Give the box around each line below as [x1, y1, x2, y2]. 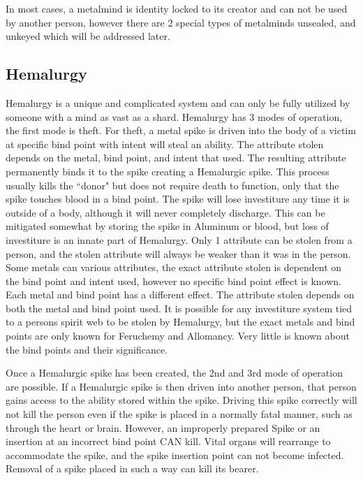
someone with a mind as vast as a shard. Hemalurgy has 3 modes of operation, [6, 109, 343, 124]
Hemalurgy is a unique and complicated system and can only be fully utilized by [6, 95, 350, 110]
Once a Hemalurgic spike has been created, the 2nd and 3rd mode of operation [6, 365, 343, 380]
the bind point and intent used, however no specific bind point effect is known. [6, 273, 341, 288]
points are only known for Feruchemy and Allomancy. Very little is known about [6, 328, 350, 343]
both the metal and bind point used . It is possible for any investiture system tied [6, 300, 353, 315]
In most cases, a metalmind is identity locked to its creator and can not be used [6, 1, 348, 15]
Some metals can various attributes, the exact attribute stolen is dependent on [6, 260, 342, 275]
